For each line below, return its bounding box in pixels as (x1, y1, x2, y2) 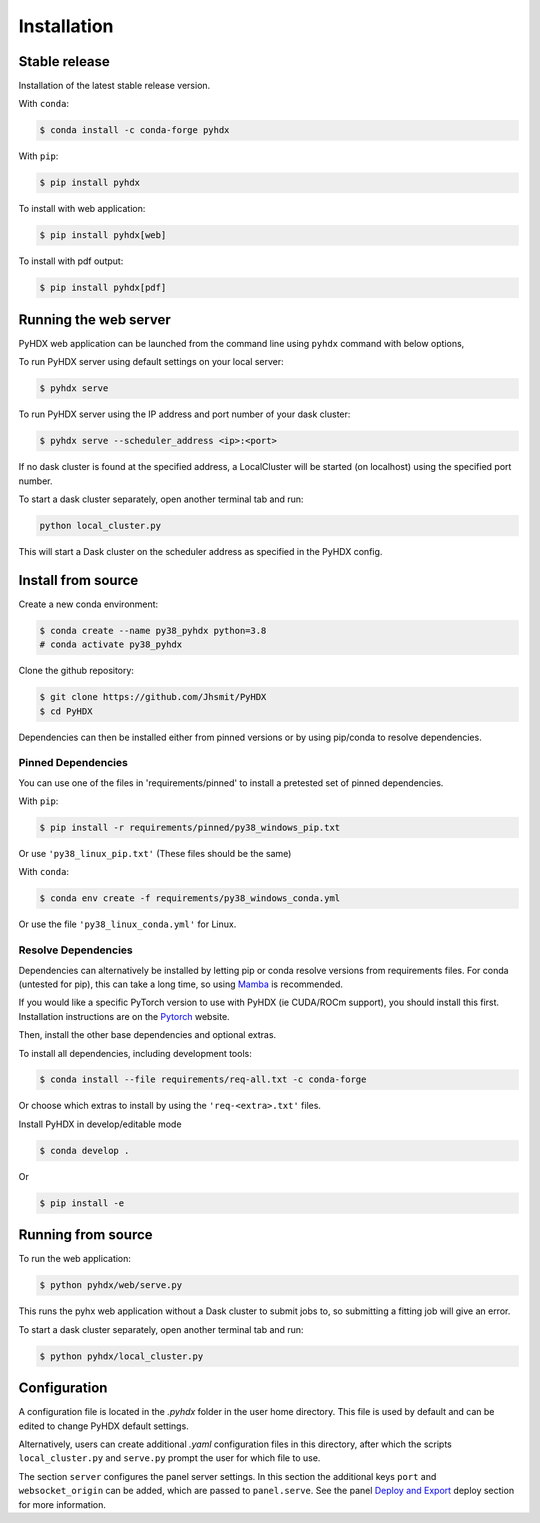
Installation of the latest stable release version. (18, 80, 211, 92)
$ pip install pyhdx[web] (39, 230, 167, 241)
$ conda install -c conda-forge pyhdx (39, 125, 230, 136)
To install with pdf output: (18, 255, 124, 267)
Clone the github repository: (18, 665, 135, 677)
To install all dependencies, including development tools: (18, 1047, 252, 1059)
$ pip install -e (39, 1197, 125, 1209)
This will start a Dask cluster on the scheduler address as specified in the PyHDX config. (18, 545, 383, 557)
